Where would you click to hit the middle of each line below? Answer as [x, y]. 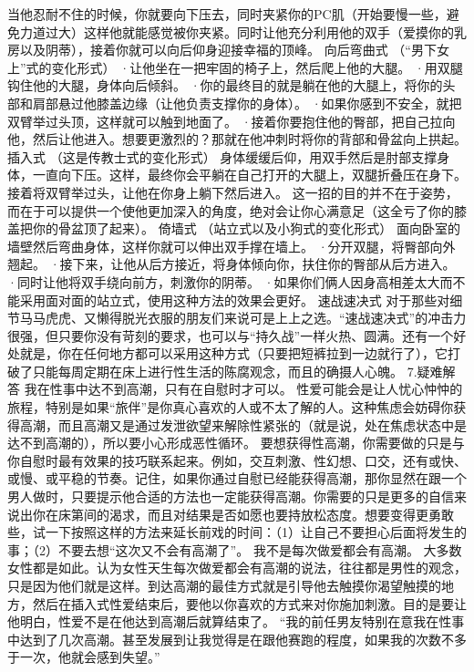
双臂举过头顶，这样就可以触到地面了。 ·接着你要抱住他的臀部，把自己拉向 [232, 121]
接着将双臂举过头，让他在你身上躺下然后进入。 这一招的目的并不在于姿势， [233, 192]
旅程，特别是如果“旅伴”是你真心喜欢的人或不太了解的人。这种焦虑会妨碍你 [231, 407]
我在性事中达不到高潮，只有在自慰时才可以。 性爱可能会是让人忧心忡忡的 [243, 389]
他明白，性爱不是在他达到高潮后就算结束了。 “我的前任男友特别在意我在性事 [236, 621]
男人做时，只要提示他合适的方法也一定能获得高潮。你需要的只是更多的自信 [231, 496]
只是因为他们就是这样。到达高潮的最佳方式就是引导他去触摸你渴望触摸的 [224, 585]
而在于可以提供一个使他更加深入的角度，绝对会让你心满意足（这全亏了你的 [231, 210]
